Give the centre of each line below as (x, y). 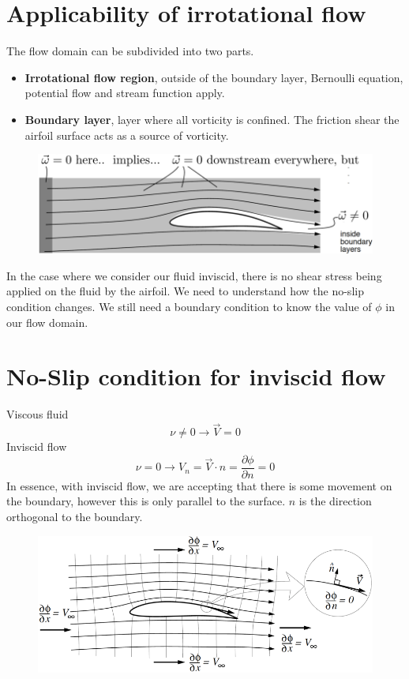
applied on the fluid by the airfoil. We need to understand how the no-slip (185, 291)
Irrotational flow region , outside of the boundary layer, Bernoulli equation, (214, 77)
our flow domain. (47, 322)
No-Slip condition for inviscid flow (196, 376)
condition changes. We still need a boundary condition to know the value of (189, 307)
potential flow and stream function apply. (125, 93)
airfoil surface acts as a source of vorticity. (127, 135)
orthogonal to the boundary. (75, 517)
